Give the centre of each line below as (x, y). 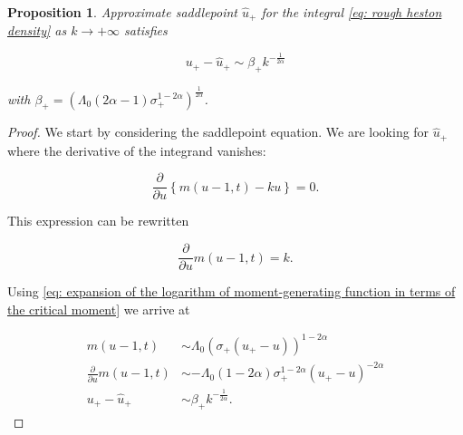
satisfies (146, 30)
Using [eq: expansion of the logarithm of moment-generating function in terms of (231, 291)
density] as (37, 30)
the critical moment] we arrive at (99, 309)
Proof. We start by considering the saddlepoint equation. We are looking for (218, 132)
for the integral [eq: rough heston (352, 12)
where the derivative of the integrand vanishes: (137, 150)
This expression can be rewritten (98, 221)
